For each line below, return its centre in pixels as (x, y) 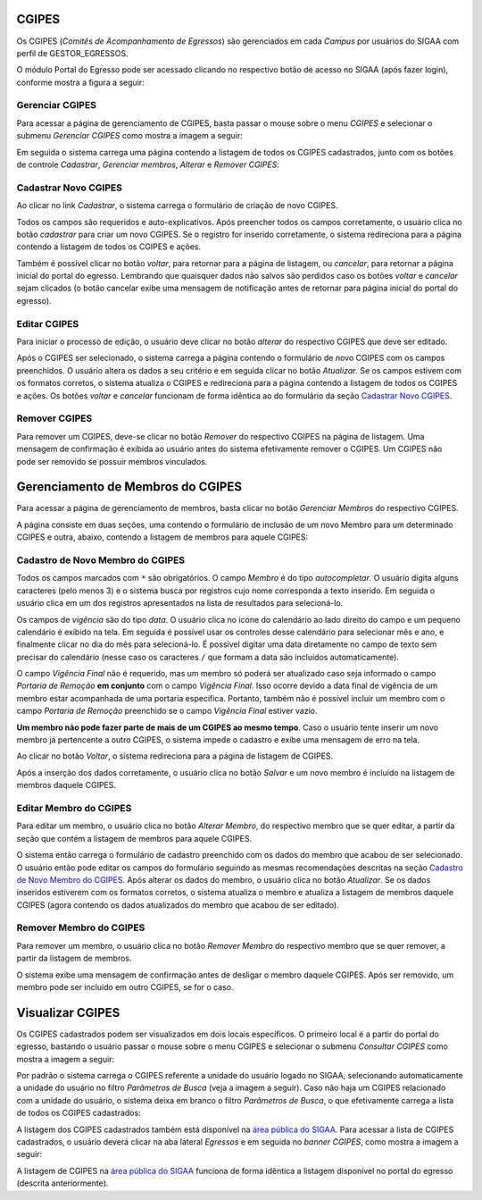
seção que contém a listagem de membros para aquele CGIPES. (134, 838)
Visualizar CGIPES (68, 1013)
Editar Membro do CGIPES (74, 808)
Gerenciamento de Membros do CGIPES (129, 487)
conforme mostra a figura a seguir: (80, 82)
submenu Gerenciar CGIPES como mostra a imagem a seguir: (129, 136)
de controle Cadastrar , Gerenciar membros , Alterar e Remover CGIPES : (148, 164)
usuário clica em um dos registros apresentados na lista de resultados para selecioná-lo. (180, 603)
